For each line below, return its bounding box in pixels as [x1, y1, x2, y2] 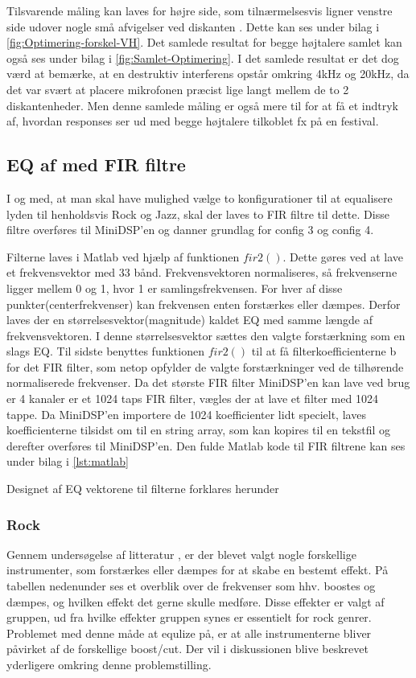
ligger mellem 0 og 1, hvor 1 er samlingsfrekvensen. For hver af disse [6, 279, 343, 296]
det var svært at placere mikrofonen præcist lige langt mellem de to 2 [6, 80, 349, 97]
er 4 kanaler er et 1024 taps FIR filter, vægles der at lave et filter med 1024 [6, 390, 378, 407]
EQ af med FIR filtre [6, 152, 186, 177]
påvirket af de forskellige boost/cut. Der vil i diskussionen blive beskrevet [6, 640, 369, 657]
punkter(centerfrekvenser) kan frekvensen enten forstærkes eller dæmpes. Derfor [6, 295, 401, 312]
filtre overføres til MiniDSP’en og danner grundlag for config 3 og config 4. [6, 221, 374, 238]
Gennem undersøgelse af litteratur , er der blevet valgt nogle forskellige [6, 545, 356, 562]
